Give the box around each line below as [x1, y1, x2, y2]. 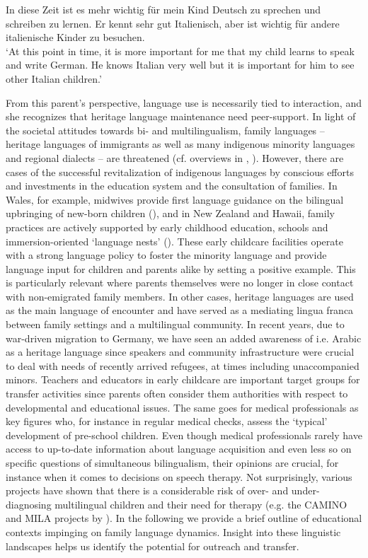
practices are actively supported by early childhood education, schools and [6, 219, 328, 234]
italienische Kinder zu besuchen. [6, 30, 145, 45]
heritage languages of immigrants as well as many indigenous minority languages [6, 136, 355, 151]
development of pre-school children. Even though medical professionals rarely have [6, 427, 362, 442]
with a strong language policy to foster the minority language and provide [6, 248, 327, 262]
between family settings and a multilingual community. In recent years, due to [6, 317, 345, 332]
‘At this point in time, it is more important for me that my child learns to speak [6, 43, 355, 58]
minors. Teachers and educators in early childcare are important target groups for [6, 372, 360, 387]
